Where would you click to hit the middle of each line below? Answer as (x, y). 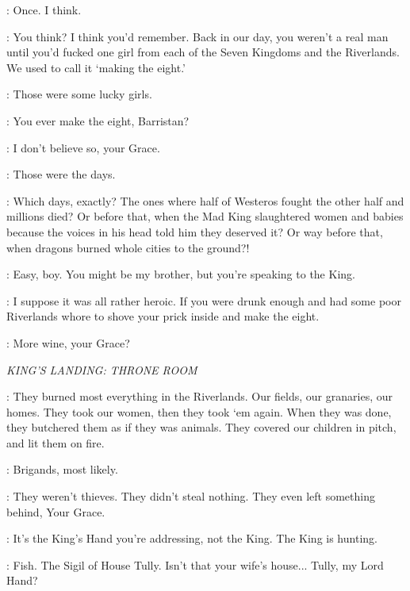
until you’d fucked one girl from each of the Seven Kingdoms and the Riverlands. (203, 52)
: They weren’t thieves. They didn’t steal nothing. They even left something (191, 496)
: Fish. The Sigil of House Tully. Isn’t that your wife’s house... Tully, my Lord (195, 564)
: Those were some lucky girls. (79, 94)
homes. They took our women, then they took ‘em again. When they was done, (199, 411)
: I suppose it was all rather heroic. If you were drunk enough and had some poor (204, 300)
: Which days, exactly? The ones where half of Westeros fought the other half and (205, 200)
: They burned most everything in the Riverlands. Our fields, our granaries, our (199, 396)
